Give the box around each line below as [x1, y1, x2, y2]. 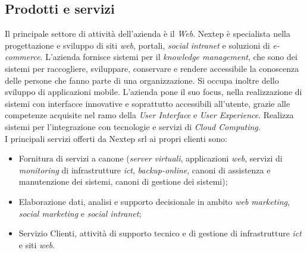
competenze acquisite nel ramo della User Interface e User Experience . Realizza [5, 109, 294, 121]
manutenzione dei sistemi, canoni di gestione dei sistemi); [18, 175, 228, 188]
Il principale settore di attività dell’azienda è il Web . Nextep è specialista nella [5, 27, 290, 40]
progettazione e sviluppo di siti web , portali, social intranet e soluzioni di [5, 39, 270, 51]
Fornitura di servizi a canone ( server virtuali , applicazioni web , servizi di [18, 152, 283, 165]
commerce [5, 50, 40, 63]
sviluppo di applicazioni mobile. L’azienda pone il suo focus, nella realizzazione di [5, 86, 302, 98]
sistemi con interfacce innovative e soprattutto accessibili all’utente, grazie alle [5, 97, 290, 109]
